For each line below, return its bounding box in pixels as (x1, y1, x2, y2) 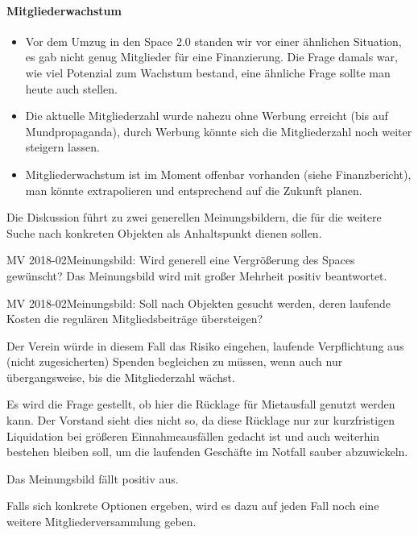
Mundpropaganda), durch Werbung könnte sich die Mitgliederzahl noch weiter (25, 122, 412, 139)
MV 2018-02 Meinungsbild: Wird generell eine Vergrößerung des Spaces (6, 251, 355, 268)
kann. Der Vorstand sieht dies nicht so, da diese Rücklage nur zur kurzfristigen (6, 412, 395, 429)
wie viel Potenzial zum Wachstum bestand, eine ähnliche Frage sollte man (25, 64, 391, 81)
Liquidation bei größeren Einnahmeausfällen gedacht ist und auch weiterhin (6, 427, 380, 444)
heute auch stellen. (25, 80, 118, 97)
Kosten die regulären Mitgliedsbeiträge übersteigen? (6, 310, 263, 327)
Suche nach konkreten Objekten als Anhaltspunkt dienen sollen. (6, 224, 322, 241)
